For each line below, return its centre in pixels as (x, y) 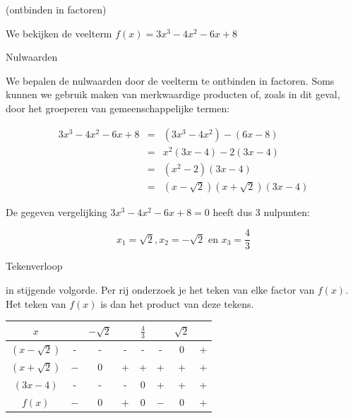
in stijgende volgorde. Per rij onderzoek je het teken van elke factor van (160, 290)
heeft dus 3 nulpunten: (261, 211)
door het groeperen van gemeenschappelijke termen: (118, 108)
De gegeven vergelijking (56, 211)
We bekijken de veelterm (59, 33)
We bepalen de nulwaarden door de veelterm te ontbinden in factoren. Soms (170, 80)
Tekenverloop (34, 266)
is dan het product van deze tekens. (177, 303)
